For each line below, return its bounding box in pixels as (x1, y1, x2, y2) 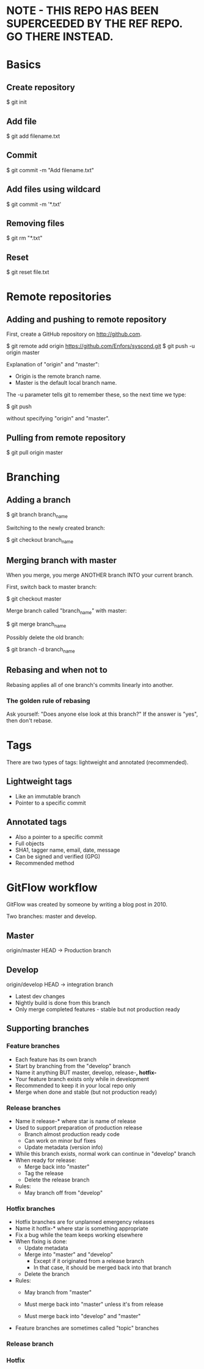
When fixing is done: (15, 1238, 67, 1245)
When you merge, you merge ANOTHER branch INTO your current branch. (6, 571, 194, 579)
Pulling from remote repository (6, 433, 126, 443)
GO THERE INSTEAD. (6, 30, 114, 44)
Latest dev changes (15, 993, 65, 1000)
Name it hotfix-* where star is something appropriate (15, 1225, 148, 1232)
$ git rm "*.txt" (6, 234, 43, 242)
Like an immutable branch (15, 792, 81, 800)
